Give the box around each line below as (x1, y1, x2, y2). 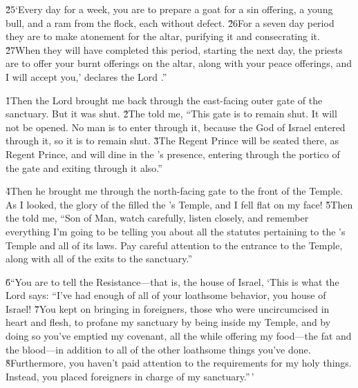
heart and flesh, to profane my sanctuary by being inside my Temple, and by (6, 315, 331, 329)
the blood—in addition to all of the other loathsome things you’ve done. (6, 342, 311, 356)
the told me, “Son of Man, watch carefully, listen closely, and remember (6, 211, 309, 225)
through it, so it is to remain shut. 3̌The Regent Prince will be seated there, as (6, 133, 339, 148)
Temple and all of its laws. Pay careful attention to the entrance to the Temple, (6, 237, 343, 252)
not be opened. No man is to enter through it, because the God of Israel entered (6, 119, 346, 134)
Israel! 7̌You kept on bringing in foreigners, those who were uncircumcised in (6, 301, 330, 316)
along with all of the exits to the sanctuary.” (6, 251, 193, 266)
